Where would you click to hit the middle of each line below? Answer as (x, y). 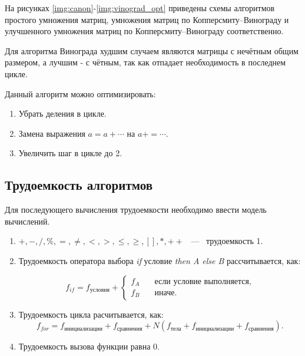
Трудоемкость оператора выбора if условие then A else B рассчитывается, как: (160, 260)
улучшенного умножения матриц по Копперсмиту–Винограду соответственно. (144, 31)
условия (100, 290)
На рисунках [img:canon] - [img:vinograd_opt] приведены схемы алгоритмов (140, 8)
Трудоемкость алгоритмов (79, 185)
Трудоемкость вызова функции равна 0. (89, 346)
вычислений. (27, 221)
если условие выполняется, (203, 281)
